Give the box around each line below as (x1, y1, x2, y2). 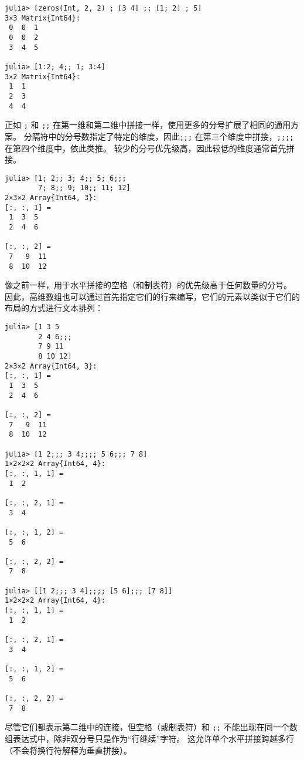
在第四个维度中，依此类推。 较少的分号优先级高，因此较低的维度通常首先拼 (5, 141, 295, 154)
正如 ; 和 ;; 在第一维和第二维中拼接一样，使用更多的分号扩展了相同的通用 (5, 119, 291, 131)
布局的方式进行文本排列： (5, 302, 103, 314)
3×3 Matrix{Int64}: (5, 13, 80, 22)
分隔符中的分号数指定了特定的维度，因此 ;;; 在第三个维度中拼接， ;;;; (23, 130, 294, 142)
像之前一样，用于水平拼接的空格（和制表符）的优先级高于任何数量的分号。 (5, 279, 292, 291)
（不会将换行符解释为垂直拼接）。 (5, 744, 132, 756)
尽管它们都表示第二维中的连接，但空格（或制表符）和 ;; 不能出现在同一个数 (5, 721, 298, 733)
